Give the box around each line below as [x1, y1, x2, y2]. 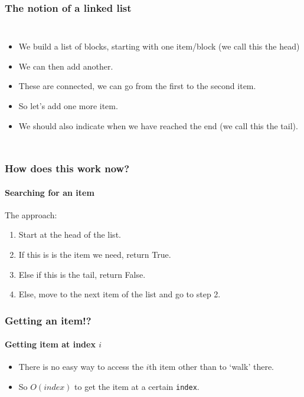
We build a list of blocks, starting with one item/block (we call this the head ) [18, 40, 300, 53]
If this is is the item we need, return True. [18, 248, 171, 261]
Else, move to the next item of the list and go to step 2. [18, 288, 221, 300]
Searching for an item [5, 186, 94, 198]
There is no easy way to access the [18, 360, 143, 373]
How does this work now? [5, 161, 130, 176]
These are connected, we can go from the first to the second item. [18, 80, 256, 92]
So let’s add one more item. [18, 100, 118, 111]
